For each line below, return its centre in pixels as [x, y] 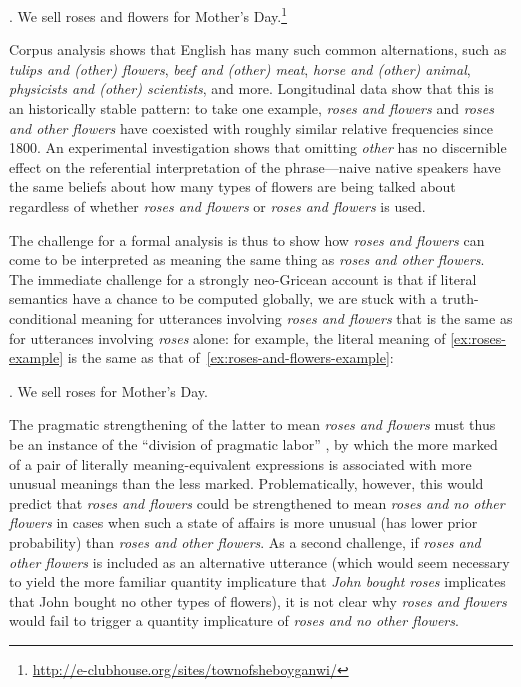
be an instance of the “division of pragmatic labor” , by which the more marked [253, 443]
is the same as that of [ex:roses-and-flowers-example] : [230, 357]
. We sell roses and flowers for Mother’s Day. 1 [148, 14]
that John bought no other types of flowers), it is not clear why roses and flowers [258, 600]
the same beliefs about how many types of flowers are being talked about [232, 186]
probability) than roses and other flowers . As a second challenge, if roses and [245, 541]
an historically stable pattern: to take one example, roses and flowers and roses [251, 108]
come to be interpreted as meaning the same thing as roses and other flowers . [247, 259]
